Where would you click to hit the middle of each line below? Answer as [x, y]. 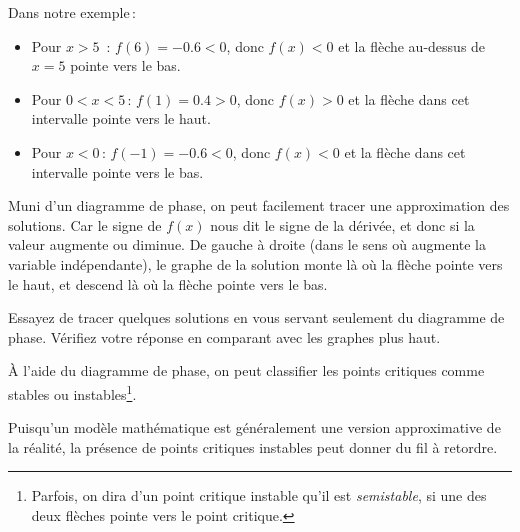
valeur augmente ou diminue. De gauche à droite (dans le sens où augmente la [247, 244]
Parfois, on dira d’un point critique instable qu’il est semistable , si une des [259, 495]
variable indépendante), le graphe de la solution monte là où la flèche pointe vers [255, 263]
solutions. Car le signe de [85, 224]
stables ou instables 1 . [72, 392]
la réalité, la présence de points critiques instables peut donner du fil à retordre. [253, 446]
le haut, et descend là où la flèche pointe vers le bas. [168, 283]
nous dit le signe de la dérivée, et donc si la [342, 224]
